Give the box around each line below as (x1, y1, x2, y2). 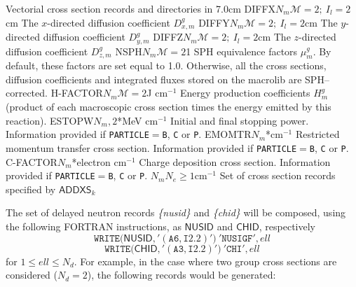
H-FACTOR (50, 85, 103, 100)
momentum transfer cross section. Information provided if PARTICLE (6, 140, 297, 155)
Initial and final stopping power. (170, 113, 309, 127)
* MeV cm (117, 113, 158, 127)
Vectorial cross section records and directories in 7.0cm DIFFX (6, 1, 276, 15)
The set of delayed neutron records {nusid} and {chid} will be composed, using (6, 205, 346, 220)
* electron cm (71, 154, 127, 169)
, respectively (259, 219, 315, 234)
